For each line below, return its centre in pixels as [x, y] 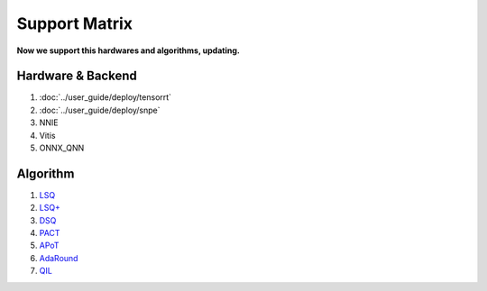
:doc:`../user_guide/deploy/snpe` [100, 110]
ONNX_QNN [62, 148]
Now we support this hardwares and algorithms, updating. [129, 50]
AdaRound [59, 258]
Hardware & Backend [77, 76]
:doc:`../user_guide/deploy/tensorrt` [105, 97]
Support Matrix [75, 23]
